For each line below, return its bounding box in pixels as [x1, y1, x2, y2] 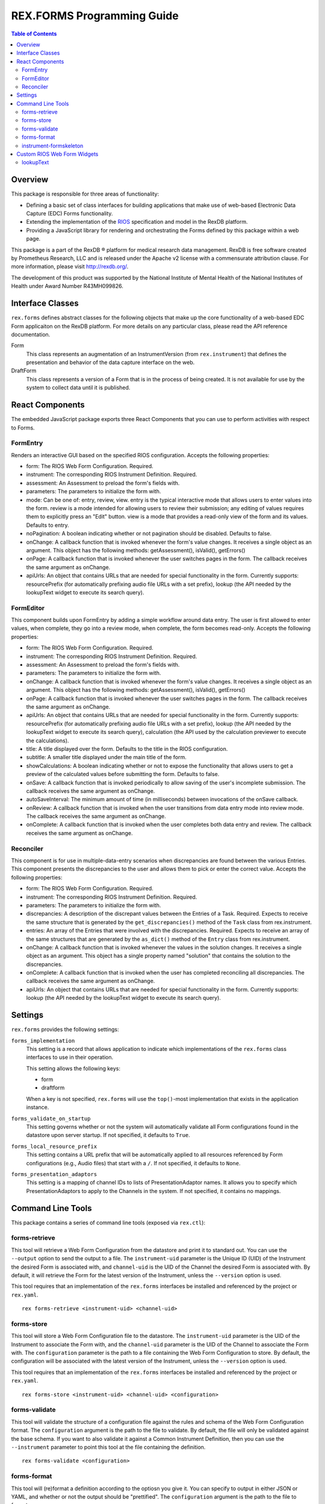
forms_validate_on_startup [11, 1115, 91, 1122]
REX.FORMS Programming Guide [11, 9, 179, 22]
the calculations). [26, 737, 69, 744]
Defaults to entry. [26, 521, 69, 529]
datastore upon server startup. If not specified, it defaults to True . [26, 1132, 191, 1139]
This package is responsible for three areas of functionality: [11, 190, 159, 198]
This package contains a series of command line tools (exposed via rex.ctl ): [11, 1219, 206, 1226]
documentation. [11, 331, 51, 338]
